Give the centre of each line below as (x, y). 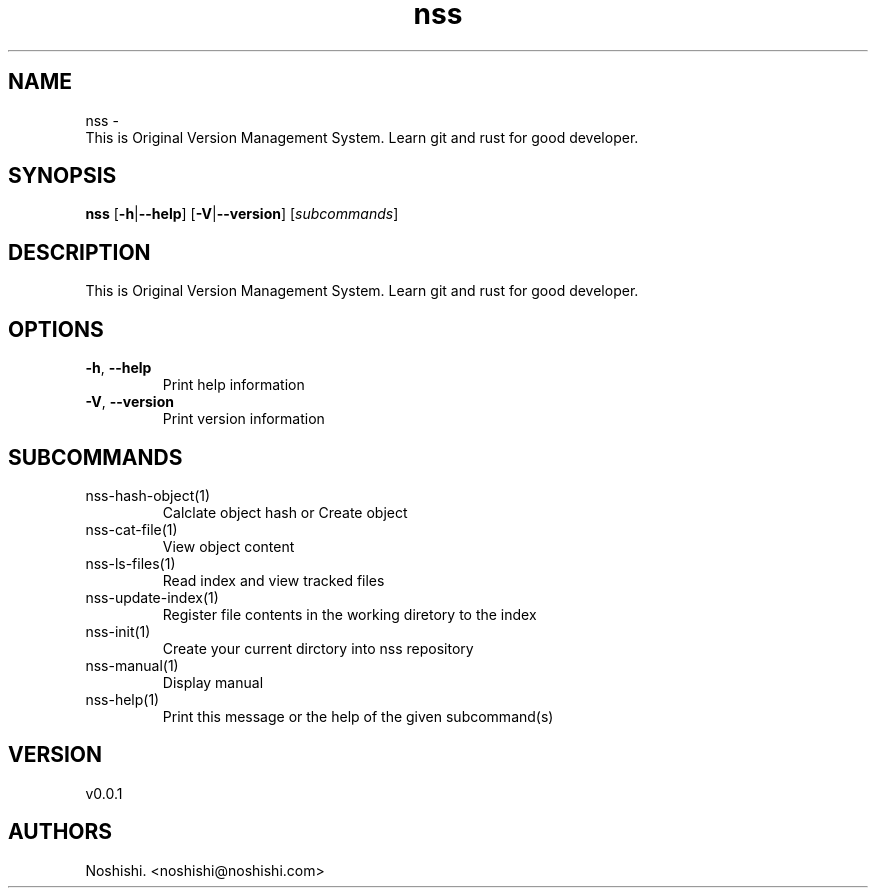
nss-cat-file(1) (131, 529)
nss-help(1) (122, 699)
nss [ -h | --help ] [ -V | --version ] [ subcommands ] (242, 214)
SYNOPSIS (62, 176)
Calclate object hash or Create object (285, 512)
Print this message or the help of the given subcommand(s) (358, 716)
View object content (228, 546)
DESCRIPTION (79, 252)
